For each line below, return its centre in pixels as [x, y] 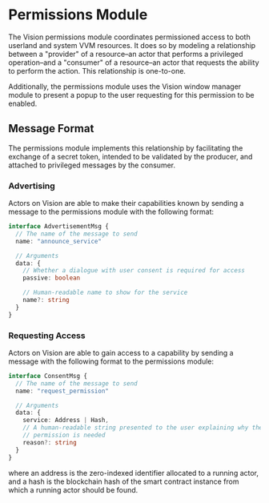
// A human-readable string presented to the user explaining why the [143, 428]
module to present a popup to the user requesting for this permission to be [131, 95]
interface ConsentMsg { [48, 376]
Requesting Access [47, 336]
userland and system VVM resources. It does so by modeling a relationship [132, 45]
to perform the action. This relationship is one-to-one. [97, 70]
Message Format [51, 129]
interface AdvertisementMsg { [59, 227]
